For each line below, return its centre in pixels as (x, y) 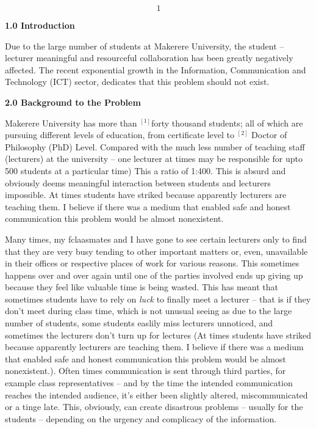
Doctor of (269, 135)
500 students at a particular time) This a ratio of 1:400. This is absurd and (145, 170)
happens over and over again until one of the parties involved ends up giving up (154, 275)
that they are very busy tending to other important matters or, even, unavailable (156, 251)
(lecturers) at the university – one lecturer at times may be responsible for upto (154, 159)
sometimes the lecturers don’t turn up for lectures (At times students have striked (158, 335)
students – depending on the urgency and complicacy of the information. (141, 418)
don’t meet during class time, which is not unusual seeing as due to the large (149, 311)
